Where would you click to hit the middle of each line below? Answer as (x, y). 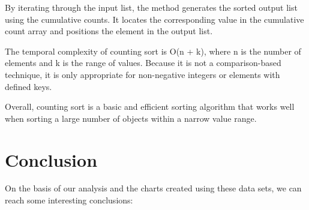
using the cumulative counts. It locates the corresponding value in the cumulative (154, 19)
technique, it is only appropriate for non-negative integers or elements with (142, 74)
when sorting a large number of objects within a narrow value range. (131, 118)
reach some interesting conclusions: (69, 200)
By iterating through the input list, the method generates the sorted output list (151, 7)
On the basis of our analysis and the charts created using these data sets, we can (153, 188)
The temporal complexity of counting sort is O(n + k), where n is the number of (153, 51)
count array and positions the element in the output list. (109, 31)
